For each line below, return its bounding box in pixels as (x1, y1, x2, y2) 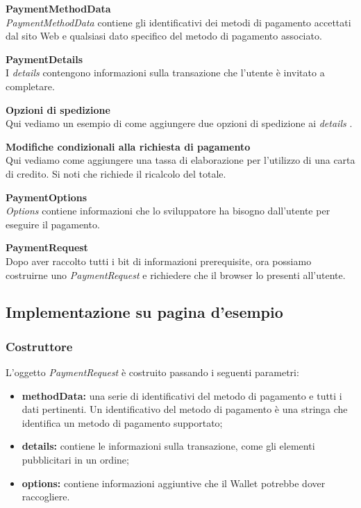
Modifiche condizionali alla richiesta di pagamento (6, 139, 251, 153)
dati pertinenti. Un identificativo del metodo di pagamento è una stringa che (22, 402, 348, 416)
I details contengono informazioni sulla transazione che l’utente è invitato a (6, 65, 325, 80)
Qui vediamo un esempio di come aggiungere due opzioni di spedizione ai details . (6, 116, 353, 130)
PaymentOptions (6, 189, 87, 204)
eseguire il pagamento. (6, 217, 100, 231)
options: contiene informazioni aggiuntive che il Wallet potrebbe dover (22, 475, 326, 490)
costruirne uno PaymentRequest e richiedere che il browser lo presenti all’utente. (6, 267, 346, 282)
